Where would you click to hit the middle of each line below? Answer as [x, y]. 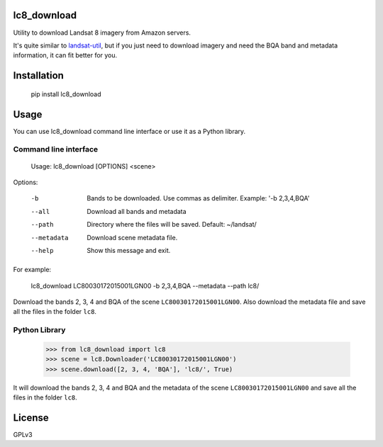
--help [42, 250]
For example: [32, 270]
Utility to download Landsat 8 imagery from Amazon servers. [102, 33]
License [31, 418]
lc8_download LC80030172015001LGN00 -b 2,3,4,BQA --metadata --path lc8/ [145, 285]
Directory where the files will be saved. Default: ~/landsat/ [172, 225]
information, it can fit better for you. [65, 55]
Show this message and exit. [129, 250]
